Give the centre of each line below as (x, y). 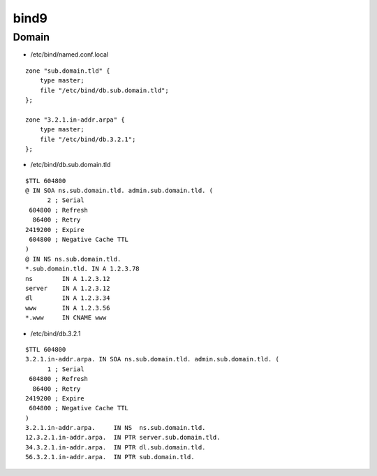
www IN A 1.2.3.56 (68, 308)
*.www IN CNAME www (66, 318)
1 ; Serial (66, 369)
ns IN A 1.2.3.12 (68, 279)
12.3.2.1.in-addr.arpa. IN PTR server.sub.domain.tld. (123, 438)
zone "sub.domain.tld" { (68, 71)
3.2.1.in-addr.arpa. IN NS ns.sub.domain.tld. (116, 428)
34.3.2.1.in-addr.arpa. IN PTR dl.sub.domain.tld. (116, 447)
